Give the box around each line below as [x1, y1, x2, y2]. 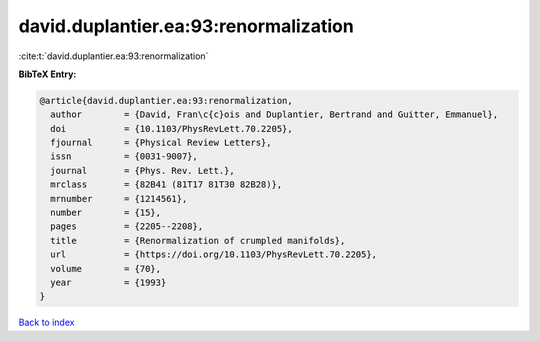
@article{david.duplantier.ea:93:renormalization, [39, 95, 294, 106]
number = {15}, [50, 207, 162, 219]
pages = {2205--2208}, [50, 221, 204, 232]
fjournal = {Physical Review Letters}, [50, 137, 272, 149]
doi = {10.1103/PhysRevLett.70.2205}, [50, 123, 294, 134]
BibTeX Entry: [18, 68, 77, 80]
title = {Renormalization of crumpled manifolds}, [50, 235, 346, 246]
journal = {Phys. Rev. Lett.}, [50, 165, 235, 176]
